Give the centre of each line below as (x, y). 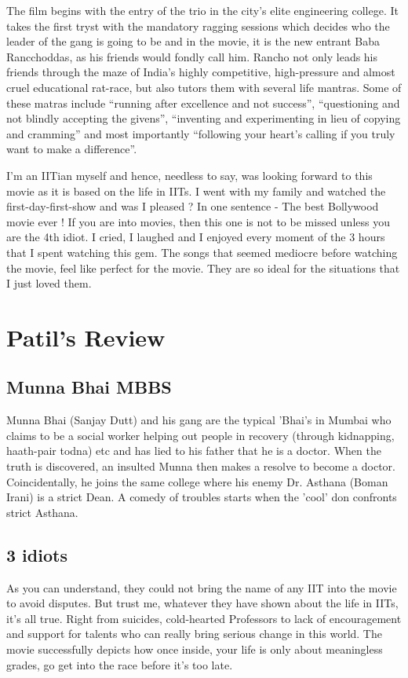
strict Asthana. (42, 512)
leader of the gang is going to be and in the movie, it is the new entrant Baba (193, 41)
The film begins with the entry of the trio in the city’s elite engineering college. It (202, 10)
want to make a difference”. (72, 149)
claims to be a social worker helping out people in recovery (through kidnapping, (200, 435)
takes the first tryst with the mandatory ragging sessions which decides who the (198, 26)
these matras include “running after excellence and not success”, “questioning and (203, 103)
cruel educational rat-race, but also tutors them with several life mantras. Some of (204, 87)
